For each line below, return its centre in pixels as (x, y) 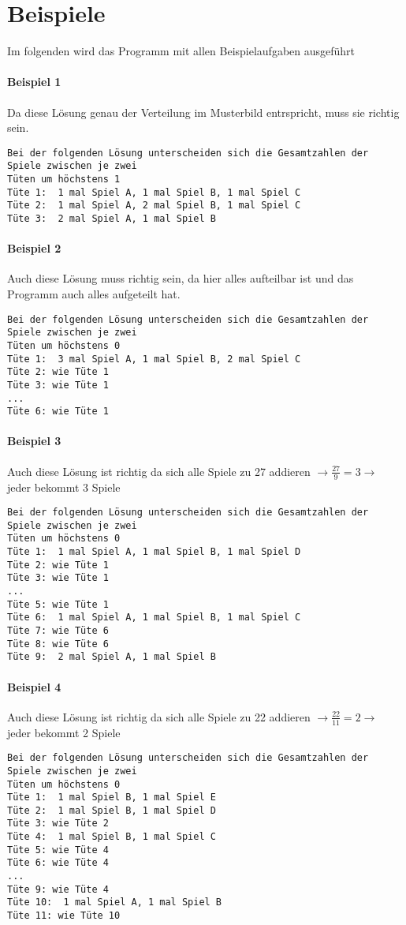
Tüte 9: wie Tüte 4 (58, 889)
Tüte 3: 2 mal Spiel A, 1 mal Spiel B (112, 218)
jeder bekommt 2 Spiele (64, 732)
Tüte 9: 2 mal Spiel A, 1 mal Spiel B (112, 657)
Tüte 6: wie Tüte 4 (58, 863)
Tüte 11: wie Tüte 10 (64, 916)
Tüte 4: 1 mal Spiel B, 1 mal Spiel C (112, 837)
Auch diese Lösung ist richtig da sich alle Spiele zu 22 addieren (159, 716)
